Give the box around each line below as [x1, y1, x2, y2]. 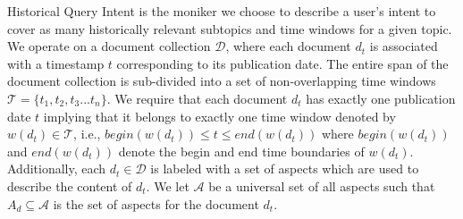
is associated [369, 37, 438, 55]
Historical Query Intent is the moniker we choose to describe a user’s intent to [7, 2, 436, 20]
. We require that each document [106, 88, 288, 107]
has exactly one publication [306, 88, 456, 107]
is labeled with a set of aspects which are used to [150, 159, 419, 178]
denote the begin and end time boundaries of [118, 141, 365, 160]
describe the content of [7, 176, 132, 195]
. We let [146, 176, 189, 195]
